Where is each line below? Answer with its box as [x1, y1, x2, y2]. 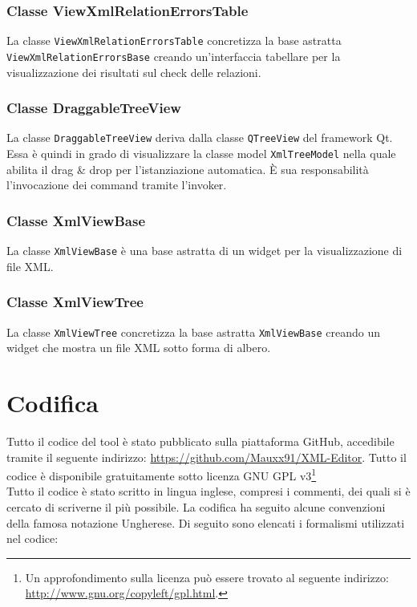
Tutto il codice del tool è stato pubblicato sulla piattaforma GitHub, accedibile [6, 432, 395, 449]
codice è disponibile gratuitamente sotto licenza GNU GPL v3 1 [6, 465, 317, 484]
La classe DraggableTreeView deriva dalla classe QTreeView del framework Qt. [6, 129, 393, 146]
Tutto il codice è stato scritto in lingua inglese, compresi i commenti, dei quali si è [6, 483, 411, 500]
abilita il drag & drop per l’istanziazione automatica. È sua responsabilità [6, 160, 369, 177]
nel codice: [6, 530, 59, 547]
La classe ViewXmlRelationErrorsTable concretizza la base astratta [6, 32, 342, 49]
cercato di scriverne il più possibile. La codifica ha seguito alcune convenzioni [6, 498, 386, 515]
